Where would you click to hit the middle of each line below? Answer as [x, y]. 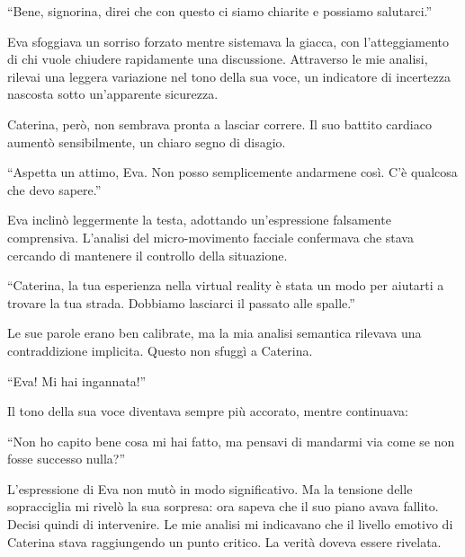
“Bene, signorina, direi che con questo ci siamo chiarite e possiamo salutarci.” [220, 11]
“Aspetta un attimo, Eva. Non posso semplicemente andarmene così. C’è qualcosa [232, 172]
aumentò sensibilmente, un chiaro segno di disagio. [147, 141]
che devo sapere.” [54, 189]
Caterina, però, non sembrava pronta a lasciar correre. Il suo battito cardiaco [219, 124]
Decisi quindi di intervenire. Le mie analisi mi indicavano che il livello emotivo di [230, 524]
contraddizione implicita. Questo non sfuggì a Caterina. [160, 350]
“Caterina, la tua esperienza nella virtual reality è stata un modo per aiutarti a [226, 285]
